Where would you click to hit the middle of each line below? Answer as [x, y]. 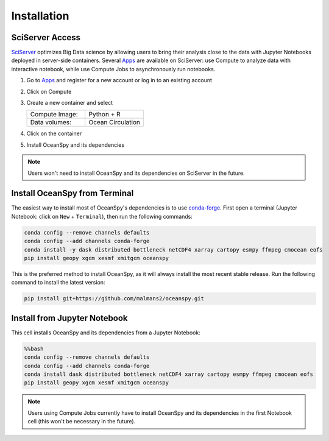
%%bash [34, 348]
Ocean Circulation [114, 122]
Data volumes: [51, 122]
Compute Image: [54, 115]
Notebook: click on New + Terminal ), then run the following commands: [102, 216]
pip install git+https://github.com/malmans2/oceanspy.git [114, 299]
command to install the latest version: [58, 283]
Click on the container [54, 133]
